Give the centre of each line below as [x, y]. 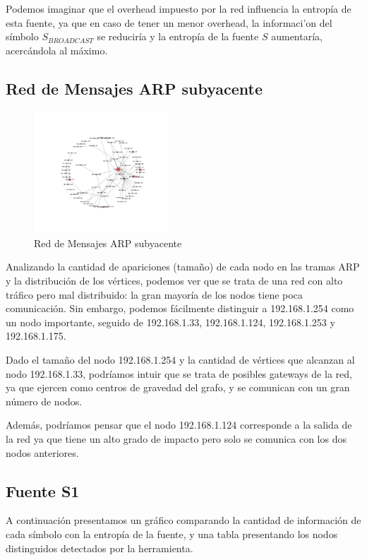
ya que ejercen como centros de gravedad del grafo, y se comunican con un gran [178, 387]
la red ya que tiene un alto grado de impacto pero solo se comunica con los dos [176, 439]
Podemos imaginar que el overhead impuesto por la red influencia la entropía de [179, 8]
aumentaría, [297, 36]
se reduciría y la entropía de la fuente [178, 36]
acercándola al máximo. [57, 50]
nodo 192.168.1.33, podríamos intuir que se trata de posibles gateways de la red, [179, 373]
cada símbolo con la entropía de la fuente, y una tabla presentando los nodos [172, 534]
